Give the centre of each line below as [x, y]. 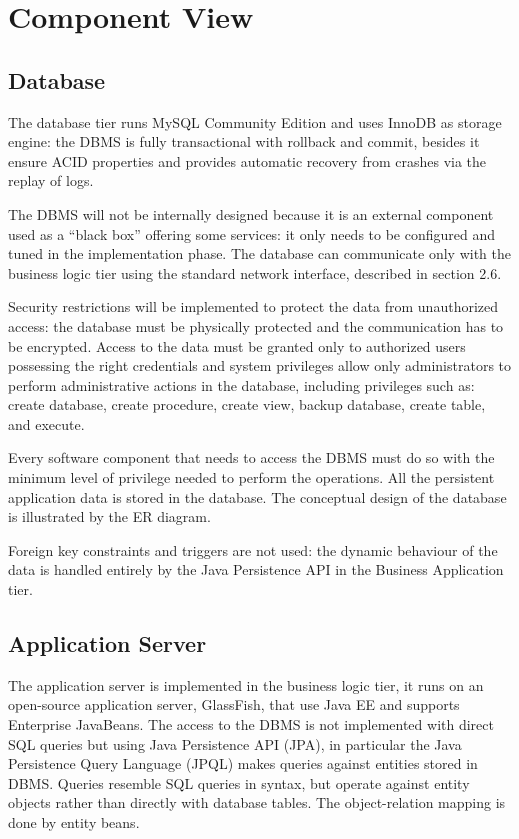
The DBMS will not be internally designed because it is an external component [251, 213]
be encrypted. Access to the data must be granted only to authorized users [237, 345]
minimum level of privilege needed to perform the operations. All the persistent [251, 477]
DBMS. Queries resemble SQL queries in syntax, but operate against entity [239, 782]
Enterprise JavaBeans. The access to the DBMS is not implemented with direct [251, 724]
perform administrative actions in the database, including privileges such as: [241, 384]
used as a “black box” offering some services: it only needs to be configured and [252, 233]
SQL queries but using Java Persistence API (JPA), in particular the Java [235, 743]
